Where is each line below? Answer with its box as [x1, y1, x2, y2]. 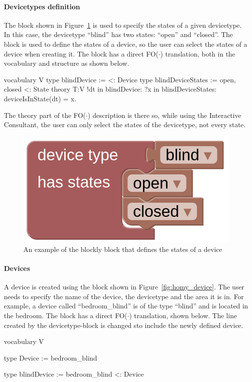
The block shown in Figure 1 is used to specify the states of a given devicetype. [4, 19, 242, 30]
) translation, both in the [160, 48, 235, 58]
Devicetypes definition [4, 1, 80, 11]
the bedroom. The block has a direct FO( [4, 310, 127, 321]
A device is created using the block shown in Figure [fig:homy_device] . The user [4, 282, 245, 292]
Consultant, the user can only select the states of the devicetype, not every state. [4, 119, 246, 130]
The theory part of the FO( [4, 110, 86, 120]
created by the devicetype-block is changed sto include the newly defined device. [4, 320, 243, 330]
